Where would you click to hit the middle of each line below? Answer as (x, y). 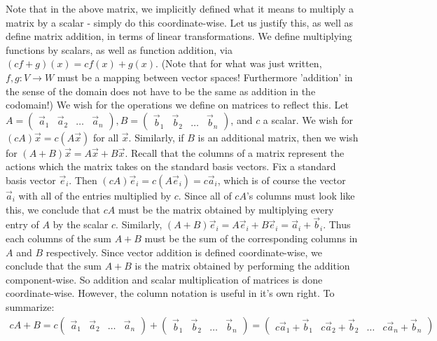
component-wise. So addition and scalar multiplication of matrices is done (164, 279)
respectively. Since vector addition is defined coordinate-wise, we (184, 252)
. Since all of (205, 195)
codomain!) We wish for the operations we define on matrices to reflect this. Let (177, 105)
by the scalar (81, 224)
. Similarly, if (156, 137)
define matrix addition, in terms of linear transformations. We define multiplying (179, 36)
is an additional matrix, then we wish (278, 137)
